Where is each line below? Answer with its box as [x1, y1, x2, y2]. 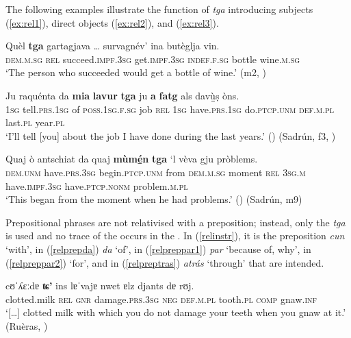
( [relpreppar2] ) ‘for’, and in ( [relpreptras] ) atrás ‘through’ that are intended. [5, 255, 324, 269]
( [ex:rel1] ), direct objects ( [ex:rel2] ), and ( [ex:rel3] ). [5, 15, 219, 29]
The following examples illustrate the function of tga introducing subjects [5, 2, 313, 16]
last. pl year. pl [5, 115, 65, 130]
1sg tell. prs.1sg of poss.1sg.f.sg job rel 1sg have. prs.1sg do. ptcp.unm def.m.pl [5, 101, 335, 116]
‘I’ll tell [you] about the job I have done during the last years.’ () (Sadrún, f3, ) [5, 128, 336, 143]
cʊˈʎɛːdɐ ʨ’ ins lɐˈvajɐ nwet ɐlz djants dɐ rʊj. [5, 278, 194, 293]
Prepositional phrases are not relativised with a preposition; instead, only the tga [5, 215, 346, 229]
